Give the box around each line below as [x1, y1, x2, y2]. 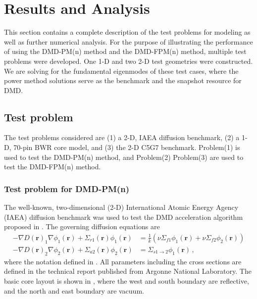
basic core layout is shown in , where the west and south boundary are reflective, [4, 275, 249, 286]
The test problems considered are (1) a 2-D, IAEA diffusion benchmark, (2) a [4, 132, 240, 143]
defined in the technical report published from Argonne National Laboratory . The [4, 266, 252, 276]
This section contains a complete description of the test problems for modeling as [4, 27, 251, 37]
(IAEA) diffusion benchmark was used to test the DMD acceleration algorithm [4, 211, 243, 222]
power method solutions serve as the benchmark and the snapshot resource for [4, 75, 242, 86]
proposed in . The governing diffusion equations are [4, 221, 160, 232]
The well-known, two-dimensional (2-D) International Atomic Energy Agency [4, 202, 239, 212]
